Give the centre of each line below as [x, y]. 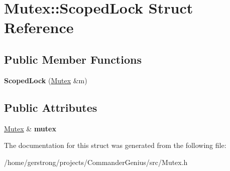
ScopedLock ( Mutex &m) [46, 80]
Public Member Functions [73, 59]
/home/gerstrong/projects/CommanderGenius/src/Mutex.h [96, 162]
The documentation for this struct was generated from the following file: [115, 145]
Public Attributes [51, 107]
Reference [39, 27]
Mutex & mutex [30, 128]
